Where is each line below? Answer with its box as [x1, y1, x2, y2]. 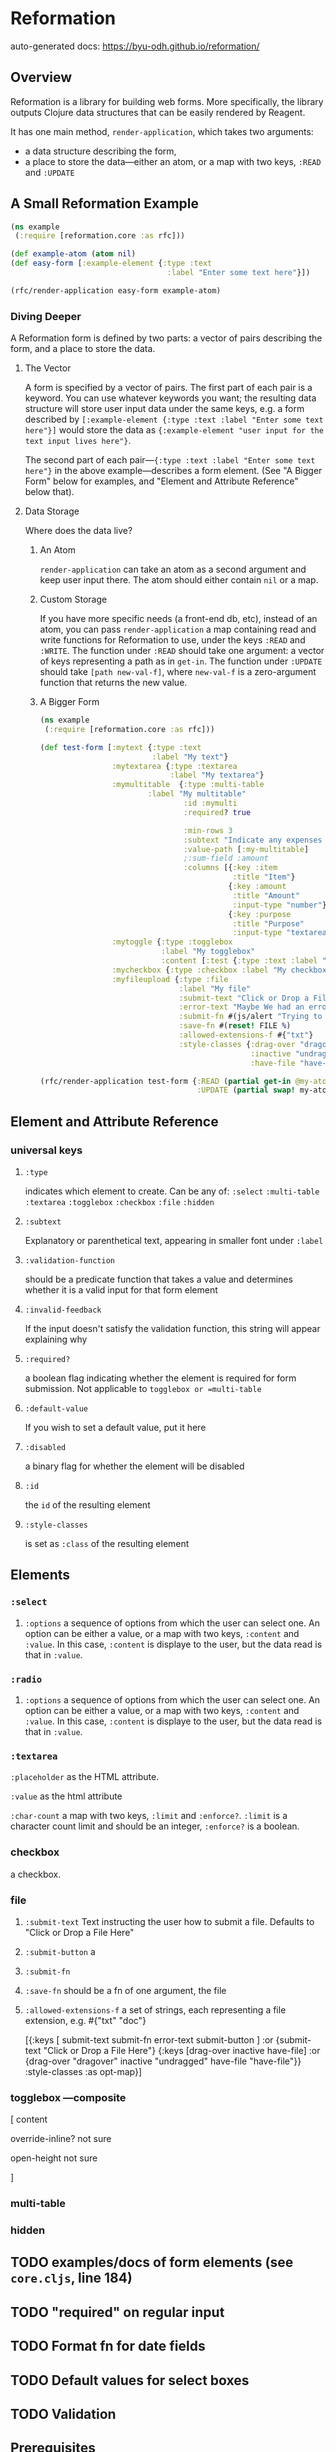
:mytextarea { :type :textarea [111, 761, 238, 771]
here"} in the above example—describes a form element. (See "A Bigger [24, 465, 323, 477]
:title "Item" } [232, 872, 296, 882]
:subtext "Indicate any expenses [183, 835, 323, 845]
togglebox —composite [10, 2090, 127, 2104]
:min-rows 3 [183, 825, 233, 836]
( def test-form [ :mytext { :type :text [39, 742, 202, 752]
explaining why [24, 1333, 88, 1346]
